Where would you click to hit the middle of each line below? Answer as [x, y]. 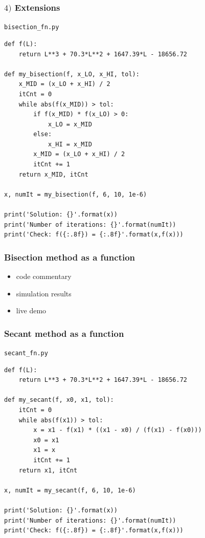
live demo [31, 310]
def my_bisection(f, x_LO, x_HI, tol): [72, 74]
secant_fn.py [26, 353]
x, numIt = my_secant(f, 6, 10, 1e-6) [70, 490]
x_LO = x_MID [70, 124]
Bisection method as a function [70, 257]
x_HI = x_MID [70, 144]
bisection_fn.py [32, 27]
